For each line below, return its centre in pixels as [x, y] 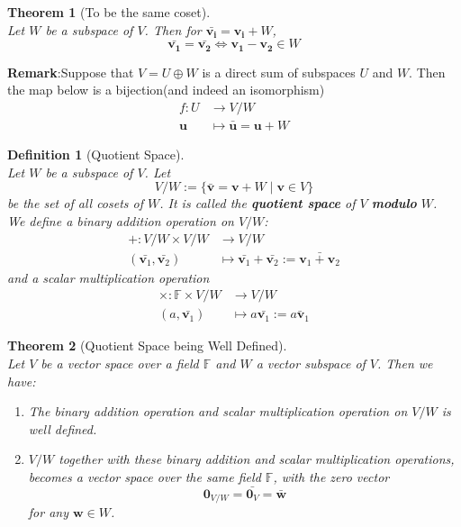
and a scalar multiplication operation [108, 277]
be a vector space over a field [120, 363]
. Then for [173, 29]
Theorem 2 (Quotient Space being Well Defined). [147, 345]
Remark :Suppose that [71, 72]
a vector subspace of [311, 363]
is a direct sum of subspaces [279, 72]
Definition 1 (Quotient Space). [96, 154]
